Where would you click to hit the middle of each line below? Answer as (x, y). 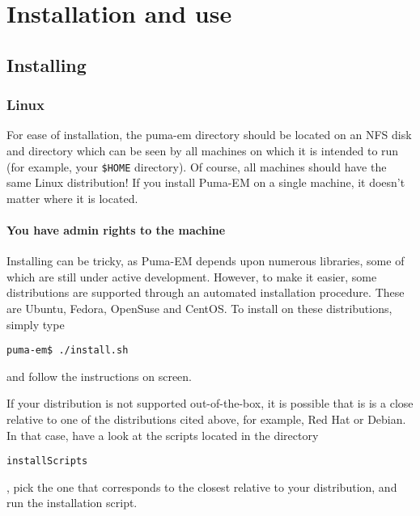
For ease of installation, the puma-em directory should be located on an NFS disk (209, 135)
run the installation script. (72, 503)
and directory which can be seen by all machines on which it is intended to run (203, 150)
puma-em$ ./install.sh (68, 351)
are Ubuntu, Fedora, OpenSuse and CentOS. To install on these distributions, (199, 308)
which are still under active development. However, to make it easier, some (192, 276)
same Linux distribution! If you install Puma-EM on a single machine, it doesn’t (206, 182)
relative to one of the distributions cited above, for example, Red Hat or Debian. (206, 419)
